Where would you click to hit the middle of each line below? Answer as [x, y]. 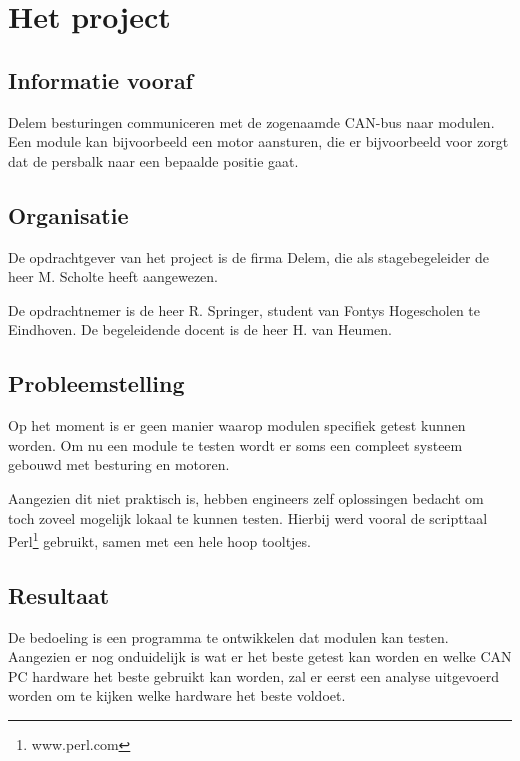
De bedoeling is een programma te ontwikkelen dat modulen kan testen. [228, 636]
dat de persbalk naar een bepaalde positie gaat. [153, 160]
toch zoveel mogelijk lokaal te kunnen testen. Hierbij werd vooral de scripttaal [248, 517]
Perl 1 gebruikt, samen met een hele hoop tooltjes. [159, 539]
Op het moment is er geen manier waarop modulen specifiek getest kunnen [237, 425]
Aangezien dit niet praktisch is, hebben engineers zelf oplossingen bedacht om [246, 497]
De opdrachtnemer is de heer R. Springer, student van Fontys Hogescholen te [244, 309]
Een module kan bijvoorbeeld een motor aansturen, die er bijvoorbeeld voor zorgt [258, 141]
